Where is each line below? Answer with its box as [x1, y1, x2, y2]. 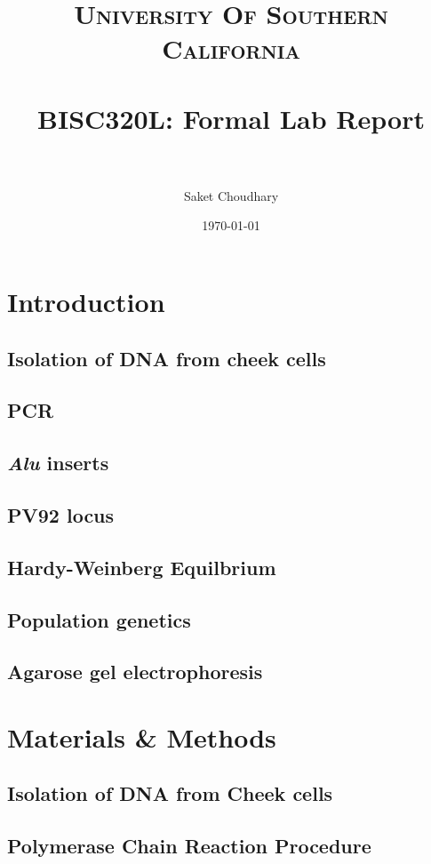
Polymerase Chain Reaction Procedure [7, 832, 371, 860]
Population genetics [7, 605, 191, 633]
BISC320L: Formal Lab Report [37, 100, 425, 136]
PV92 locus [7, 500, 115, 528]
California [162, 30, 300, 67]
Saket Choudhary [183, 186, 279, 204]
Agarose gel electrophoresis [7, 658, 263, 685]
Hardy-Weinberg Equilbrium [7, 553, 276, 580]
